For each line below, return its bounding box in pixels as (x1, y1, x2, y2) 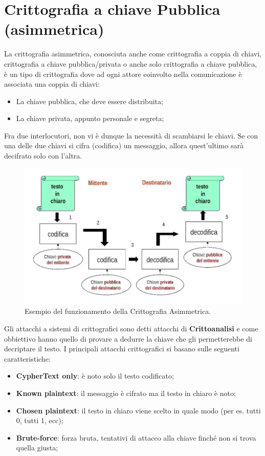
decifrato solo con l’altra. (4, 150, 82, 161)
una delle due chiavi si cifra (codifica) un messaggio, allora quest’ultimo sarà (4, 140, 244, 151)
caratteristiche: (4, 353, 51, 364)
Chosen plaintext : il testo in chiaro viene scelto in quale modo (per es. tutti (16, 405, 261, 415)
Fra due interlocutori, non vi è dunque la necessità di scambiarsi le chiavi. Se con (4, 130, 258, 141)
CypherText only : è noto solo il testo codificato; (16, 370, 174, 381)
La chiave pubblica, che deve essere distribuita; (16, 95, 163, 106)
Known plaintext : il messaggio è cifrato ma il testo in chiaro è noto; (16, 387, 236, 398)
